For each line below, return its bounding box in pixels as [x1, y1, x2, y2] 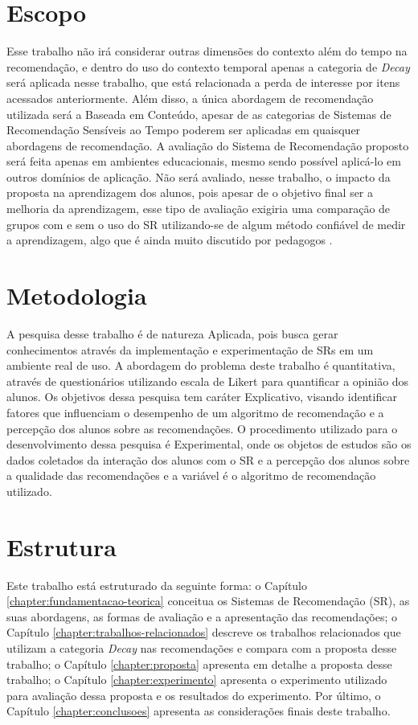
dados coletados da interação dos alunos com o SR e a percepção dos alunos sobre [6, 451, 410, 468]
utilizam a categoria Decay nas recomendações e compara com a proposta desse [6, 640, 397, 656]
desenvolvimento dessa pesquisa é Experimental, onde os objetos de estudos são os [6, 436, 412, 453]
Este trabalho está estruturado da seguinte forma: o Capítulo [6, 576, 308, 593]
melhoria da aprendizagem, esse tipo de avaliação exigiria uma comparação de [6, 200, 391, 217]
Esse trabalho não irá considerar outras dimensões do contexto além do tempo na [6, 43, 408, 59]
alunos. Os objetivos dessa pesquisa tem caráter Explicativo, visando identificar [6, 388, 397, 405]
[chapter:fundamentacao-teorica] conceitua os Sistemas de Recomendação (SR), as [6, 592, 410, 609]
